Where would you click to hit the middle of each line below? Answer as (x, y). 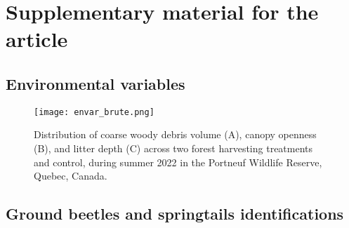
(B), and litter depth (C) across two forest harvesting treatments (173, 148)
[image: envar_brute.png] (94, 112)
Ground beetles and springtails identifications (175, 214)
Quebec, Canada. (71, 176)
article (37, 39)
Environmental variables (96, 83)
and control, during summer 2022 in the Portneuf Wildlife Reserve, (178, 162)
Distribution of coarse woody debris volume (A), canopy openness (175, 134)
